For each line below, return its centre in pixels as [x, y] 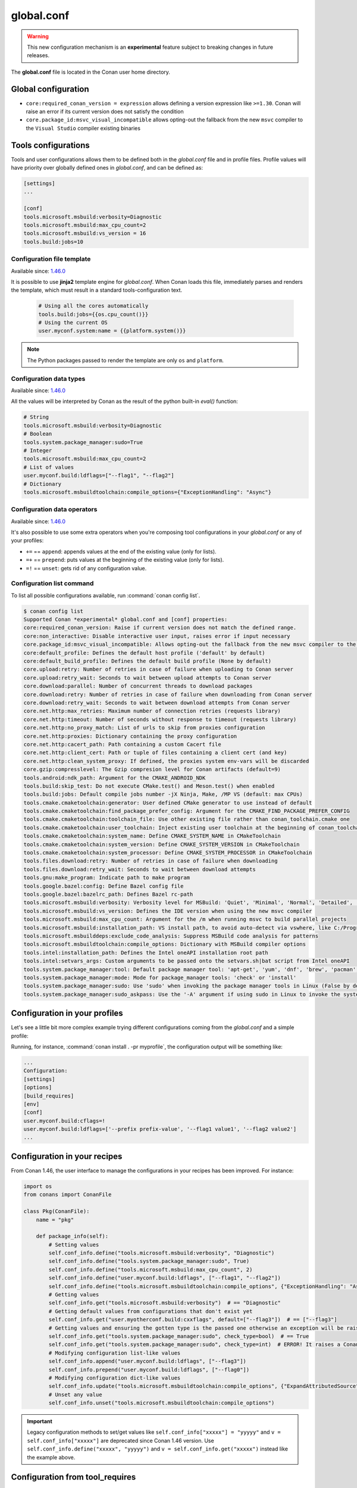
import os [38, 1186]
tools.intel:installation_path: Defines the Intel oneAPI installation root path [146, 953]
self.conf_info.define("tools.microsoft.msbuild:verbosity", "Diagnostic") [162, 1253]
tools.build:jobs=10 [53, 242]
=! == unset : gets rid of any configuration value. [86, 568]
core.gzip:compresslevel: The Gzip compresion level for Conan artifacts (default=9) [152, 770]
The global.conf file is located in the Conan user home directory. [91, 72]
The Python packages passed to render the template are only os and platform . [126, 360]
